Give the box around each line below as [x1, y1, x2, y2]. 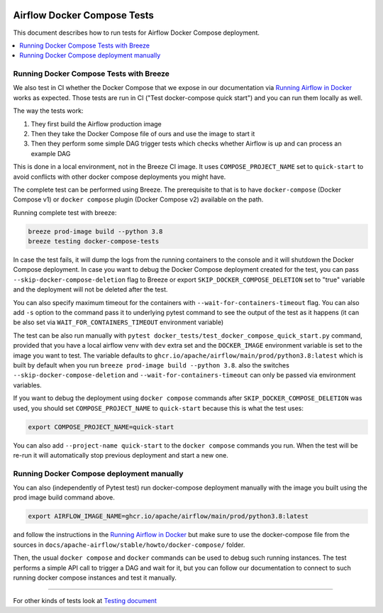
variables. [13, 380, 42, 390]
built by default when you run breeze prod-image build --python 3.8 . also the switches [13, 361, 290, 369]
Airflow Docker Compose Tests [13, 9, 154, 21]
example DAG [30, 149, 71, 158]
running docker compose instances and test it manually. [13, 573, 177, 582]
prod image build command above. [13, 493, 115, 502]
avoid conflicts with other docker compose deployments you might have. [13, 172, 226, 181]
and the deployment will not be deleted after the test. [13, 285, 168, 294]
